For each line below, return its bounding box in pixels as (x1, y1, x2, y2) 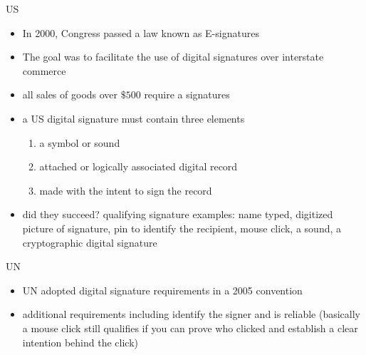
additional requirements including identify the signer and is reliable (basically (22, 307, 360, 321)
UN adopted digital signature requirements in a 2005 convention (22, 282, 303, 297)
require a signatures (144, 87, 230, 102)
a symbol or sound (39, 135, 120, 150)
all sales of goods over (22, 87, 118, 102)
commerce (22, 63, 66, 78)
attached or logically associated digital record (39, 159, 238, 174)
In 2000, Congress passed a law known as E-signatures (22, 25, 259, 40)
